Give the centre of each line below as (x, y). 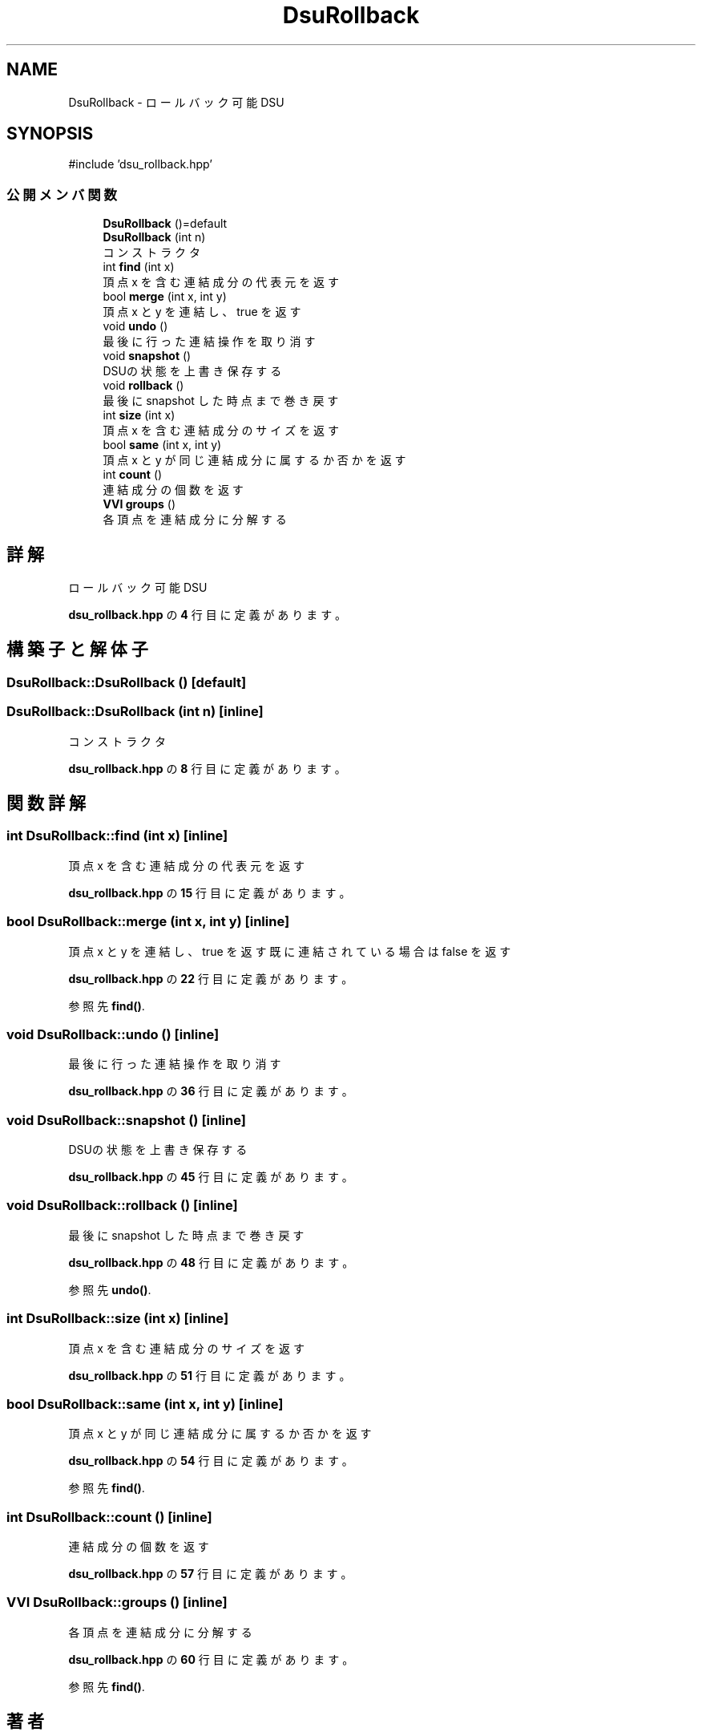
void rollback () (143, 386)
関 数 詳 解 (46, 803)
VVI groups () (139, 504)
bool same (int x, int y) (162, 445)
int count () (133, 475)
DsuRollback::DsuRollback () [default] (127, 682)
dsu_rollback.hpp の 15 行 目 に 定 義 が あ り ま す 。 (210, 892)
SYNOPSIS (50, 134)
